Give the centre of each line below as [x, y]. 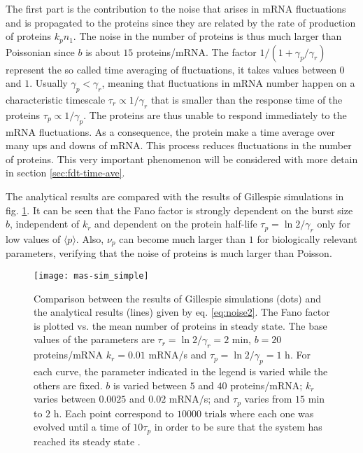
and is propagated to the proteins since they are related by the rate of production [181, 22]
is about [103, 51]
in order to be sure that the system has [238, 427]
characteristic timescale [56, 100]
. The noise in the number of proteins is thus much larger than [207, 36]
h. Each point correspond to [114, 413]
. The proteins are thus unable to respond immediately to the [215, 114]
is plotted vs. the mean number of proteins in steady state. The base [180, 325]
